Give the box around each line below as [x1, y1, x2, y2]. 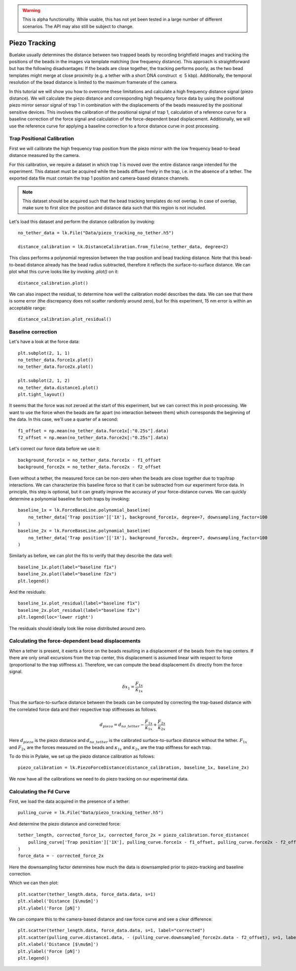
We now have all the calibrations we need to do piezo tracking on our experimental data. [9, 776, 189, 782]
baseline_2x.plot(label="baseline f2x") [18, 571, 117, 577]
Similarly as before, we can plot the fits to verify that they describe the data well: [9, 553, 173, 559]
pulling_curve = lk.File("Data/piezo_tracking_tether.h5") [18, 810, 164, 816]
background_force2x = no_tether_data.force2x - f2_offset [18, 464, 161, 470]
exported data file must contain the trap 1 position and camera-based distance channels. [9, 175, 189, 181]
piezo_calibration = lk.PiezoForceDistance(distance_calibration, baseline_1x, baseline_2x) [18, 765, 250, 771]
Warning [22, 7, 40, 13]
